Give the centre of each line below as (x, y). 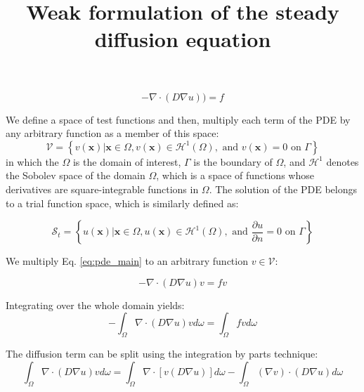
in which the (32, 161)
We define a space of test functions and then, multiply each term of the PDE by (178, 119)
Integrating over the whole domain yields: (95, 305)
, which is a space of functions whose (235, 175)
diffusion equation (183, 39)
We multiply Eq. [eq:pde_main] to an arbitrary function (127, 261)
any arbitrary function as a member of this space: (112, 133)
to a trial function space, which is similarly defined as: (122, 203)
